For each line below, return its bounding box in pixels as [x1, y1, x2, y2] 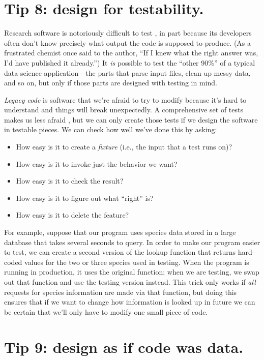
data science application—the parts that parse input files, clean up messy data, [4, 67, 251, 78]
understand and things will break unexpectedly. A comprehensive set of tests [4, 104, 243, 115]
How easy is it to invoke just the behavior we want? [16, 158, 178, 169]
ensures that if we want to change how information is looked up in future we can [4, 296, 255, 307]
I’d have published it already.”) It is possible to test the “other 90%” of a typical [4, 57, 255, 68]
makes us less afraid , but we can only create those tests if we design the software [4, 114, 258, 125]
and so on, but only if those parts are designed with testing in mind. [4, 77, 217, 88]
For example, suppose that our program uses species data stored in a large [4, 227, 236, 237]
